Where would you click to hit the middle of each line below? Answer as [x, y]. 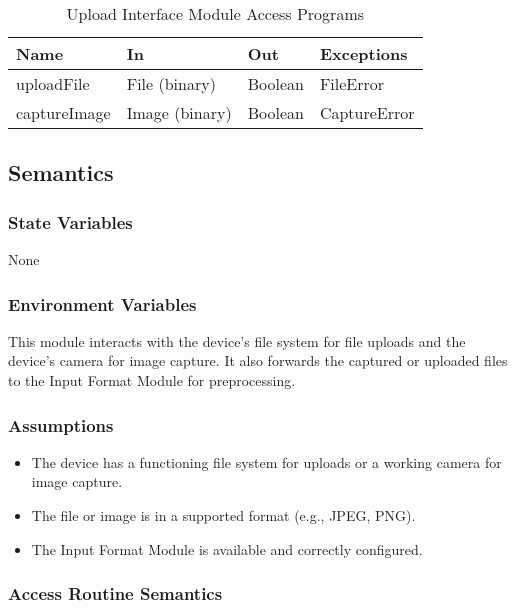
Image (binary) [179, 112]
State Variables [70, 221]
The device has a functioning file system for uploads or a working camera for [266, 461]
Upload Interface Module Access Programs [215, 13]
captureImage [63, 112]
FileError [352, 83]
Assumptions [61, 424]
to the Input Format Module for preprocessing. [152, 380]
